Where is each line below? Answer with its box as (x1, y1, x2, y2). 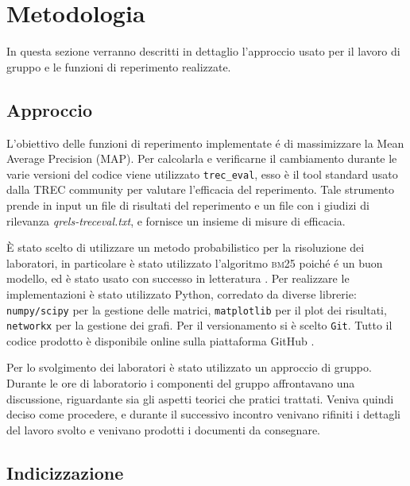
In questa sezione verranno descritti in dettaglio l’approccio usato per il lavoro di (6, 43, 400, 60)
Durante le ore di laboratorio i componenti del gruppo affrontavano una (6, 375, 355, 391)
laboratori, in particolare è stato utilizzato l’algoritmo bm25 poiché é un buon (6, 254, 383, 271)
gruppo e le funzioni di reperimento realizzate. (6, 58, 231, 75)
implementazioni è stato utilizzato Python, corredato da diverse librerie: (6, 285, 357, 302)
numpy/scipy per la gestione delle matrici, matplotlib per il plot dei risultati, (6, 301, 387, 318)
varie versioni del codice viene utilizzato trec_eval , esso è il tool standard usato (6, 165, 398, 182)
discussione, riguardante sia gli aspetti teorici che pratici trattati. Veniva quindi (6, 390, 394, 407)
